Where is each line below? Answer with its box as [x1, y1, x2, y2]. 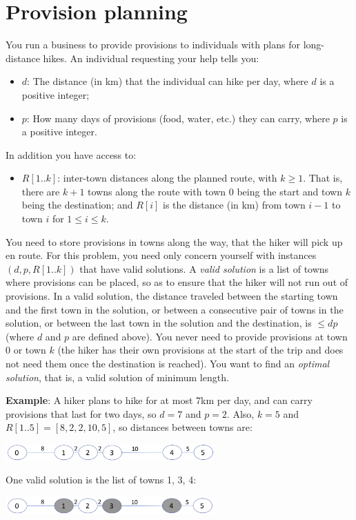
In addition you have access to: [6, 147, 137, 162]
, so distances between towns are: [112, 420, 253, 434]
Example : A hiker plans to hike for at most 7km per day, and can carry [6, 393, 313, 407]
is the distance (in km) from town [162, 198, 306, 212]
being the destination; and [21, 198, 133, 212]
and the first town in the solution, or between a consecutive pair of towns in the [6, 302, 344, 316]
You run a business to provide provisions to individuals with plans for [6, 37, 300, 52]
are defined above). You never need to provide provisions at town [72, 329, 348, 343]
